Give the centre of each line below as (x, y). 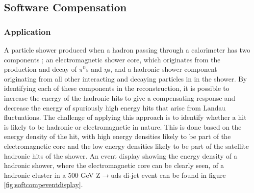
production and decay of (40, 69)
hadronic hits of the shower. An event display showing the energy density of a (121, 155)
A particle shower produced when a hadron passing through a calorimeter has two (127, 50)
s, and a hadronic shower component (162, 69)
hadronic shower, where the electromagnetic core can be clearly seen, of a (114, 165)
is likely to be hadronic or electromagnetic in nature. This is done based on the (123, 126)
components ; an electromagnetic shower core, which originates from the (112, 59)
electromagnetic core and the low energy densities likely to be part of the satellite (127, 146)
